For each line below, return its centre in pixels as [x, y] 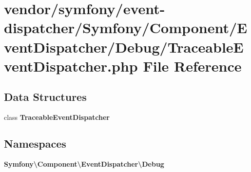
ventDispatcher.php [71, 66]
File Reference [192, 66]
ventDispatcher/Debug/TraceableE [124, 47]
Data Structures [45, 97]
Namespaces [35, 143]
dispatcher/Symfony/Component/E [126, 28]
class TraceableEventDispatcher [57, 117]
